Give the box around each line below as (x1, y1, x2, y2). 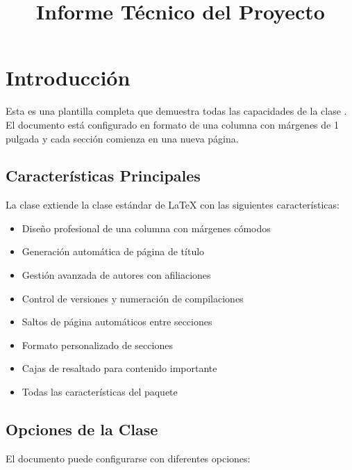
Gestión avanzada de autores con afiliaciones (22, 268, 211, 282)
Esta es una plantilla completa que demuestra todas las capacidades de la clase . (6, 104, 347, 118)
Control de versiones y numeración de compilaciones (22, 291, 244, 305)
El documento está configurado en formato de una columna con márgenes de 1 (6, 117, 339, 131)
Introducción (6, 63, 131, 92)
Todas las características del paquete (22, 384, 178, 399)
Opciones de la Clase (6, 419, 158, 440)
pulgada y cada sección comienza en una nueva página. (6, 131, 239, 145)
